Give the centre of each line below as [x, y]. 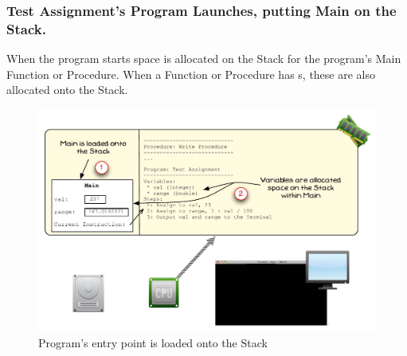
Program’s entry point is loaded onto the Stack [153, 342]
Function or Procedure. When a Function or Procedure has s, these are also [191, 74]
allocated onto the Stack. [67, 90]
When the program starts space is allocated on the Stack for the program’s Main [204, 59]
